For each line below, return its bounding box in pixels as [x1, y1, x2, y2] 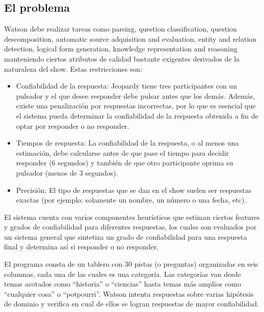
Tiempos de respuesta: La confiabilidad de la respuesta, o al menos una [16, 137, 239, 148]
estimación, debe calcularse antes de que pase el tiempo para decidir [16, 147, 229, 158]
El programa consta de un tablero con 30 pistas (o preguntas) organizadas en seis [4, 259, 258, 269]
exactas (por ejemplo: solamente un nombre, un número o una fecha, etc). [16, 194, 247, 205]
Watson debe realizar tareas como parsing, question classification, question [4, 23, 237, 34]
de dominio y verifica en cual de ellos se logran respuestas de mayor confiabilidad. [4, 298, 259, 309]
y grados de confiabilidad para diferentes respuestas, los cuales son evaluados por [4, 221, 257, 232]
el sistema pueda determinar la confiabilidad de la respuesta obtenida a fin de [16, 110, 258, 121]
